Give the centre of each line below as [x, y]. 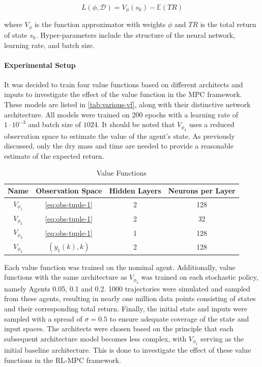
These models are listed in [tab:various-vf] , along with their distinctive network [127, 104]
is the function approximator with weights [100, 24]
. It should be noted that [136, 124]
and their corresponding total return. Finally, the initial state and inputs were [126, 308]
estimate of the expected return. [54, 155]
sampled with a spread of [43, 318]
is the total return [228, 24]
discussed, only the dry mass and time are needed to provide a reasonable [119, 146]
